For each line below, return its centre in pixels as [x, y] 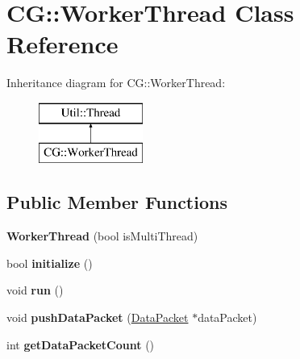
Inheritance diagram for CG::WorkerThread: [116, 83]
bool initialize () [50, 263]
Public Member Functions [117, 202]
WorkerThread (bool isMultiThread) [102, 236]
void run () [35, 290]
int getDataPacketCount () [81, 344]
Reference [62, 44]
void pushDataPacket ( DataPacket [98, 317]
